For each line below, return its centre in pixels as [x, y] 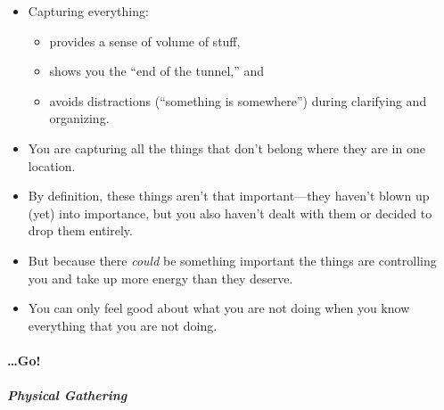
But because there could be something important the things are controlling [232, 260]
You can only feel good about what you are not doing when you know [219, 308]
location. [52, 165]
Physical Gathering [67, 395]
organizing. [79, 118]
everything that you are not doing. [123, 325]
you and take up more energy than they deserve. [160, 278]
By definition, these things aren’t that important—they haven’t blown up [229, 196]
